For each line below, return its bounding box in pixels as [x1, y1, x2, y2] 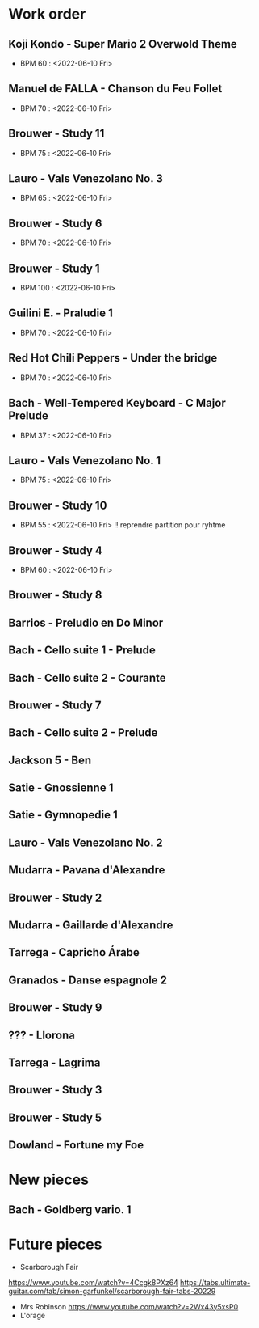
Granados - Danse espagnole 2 [8, 973, 168, 987]
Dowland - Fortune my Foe [8, 1138, 144, 1152]
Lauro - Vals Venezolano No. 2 [8, 835, 163, 849]
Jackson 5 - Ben [8, 753, 92, 767]
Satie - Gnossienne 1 [8, 781, 114, 795]
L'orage [19, 1310, 46, 1320]
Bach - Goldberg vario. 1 [8, 1203, 132, 1216]
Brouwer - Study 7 [8, 698, 102, 712]
